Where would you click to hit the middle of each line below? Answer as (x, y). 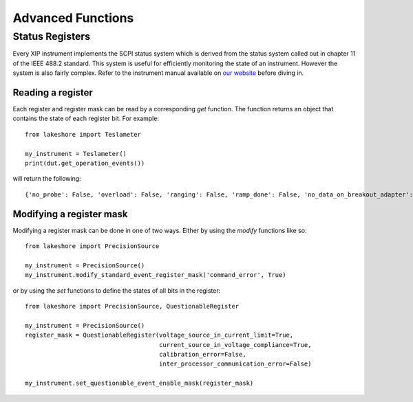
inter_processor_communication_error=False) (235, 364)
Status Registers (52, 36)
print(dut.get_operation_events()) (85, 164)
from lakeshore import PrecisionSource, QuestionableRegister (132, 306)
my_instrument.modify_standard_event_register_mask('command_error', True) (156, 275)
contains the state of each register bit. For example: (86, 119)
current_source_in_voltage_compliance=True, (235, 345)
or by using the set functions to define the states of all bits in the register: (117, 290)
